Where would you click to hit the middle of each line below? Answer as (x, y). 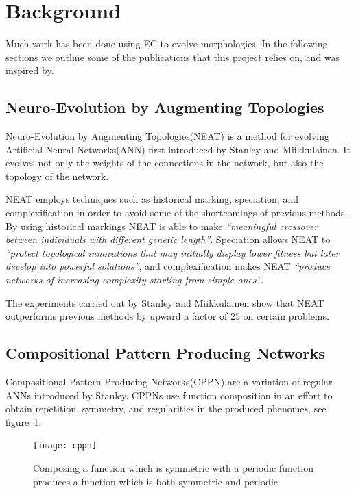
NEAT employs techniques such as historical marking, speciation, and (152, 199)
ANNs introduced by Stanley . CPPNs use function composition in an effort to (169, 395)
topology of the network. (57, 176)
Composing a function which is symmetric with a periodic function (174, 468)
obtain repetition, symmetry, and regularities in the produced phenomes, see (166, 408)
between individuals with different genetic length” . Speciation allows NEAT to (168, 239)
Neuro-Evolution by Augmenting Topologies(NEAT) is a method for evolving (167, 136)
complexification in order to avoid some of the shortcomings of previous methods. (177, 213)
